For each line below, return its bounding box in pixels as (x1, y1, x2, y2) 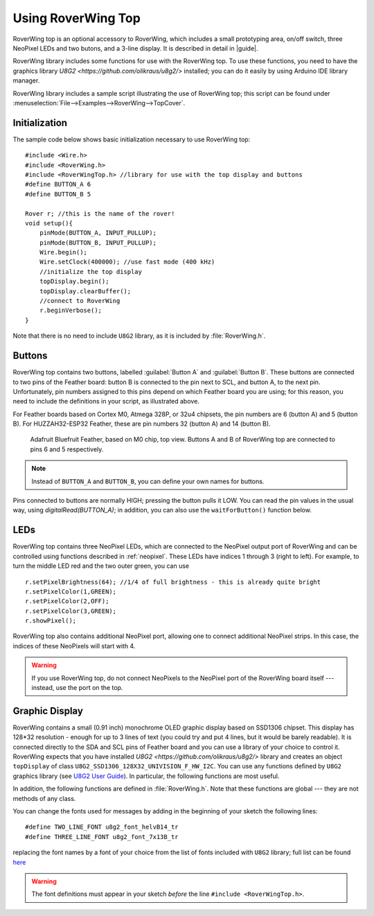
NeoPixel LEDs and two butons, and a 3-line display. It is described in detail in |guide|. (12, 44, 259, 52)
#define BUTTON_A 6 (25, 180, 91, 189)
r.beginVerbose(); (39, 306, 103, 315)
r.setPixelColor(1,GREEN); (25, 587, 117, 596)
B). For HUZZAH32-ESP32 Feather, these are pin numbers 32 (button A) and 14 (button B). (12, 420, 271, 428)
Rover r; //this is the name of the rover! (25, 209, 175, 218)
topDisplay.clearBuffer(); (39, 287, 132, 295)
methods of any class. (12, 794, 76, 802)
